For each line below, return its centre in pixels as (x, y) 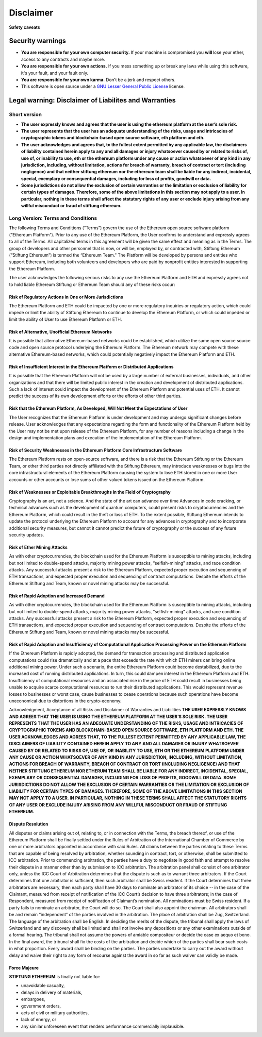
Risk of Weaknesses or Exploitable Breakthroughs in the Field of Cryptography (90, 492)
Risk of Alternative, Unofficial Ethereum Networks (60, 332)
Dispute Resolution (29, 824)
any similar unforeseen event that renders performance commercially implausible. (103, 1026)
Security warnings (38, 41)
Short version (25, 115)
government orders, (41, 1006)
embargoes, (33, 999)
